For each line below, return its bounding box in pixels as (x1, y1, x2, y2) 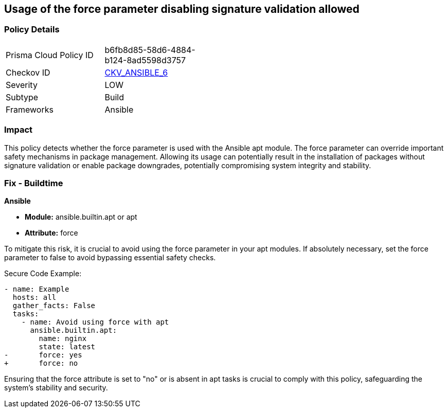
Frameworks (6, 104, 53, 115)
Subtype (6, 92, 39, 102)
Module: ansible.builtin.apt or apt (25, 212, 137, 222)
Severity (6, 79, 38, 90)
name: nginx (39, 334, 87, 343)
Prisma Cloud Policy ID (6, 49, 94, 60)
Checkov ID (6, 67, 50, 78)
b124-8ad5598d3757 (104, 55, 186, 65)
